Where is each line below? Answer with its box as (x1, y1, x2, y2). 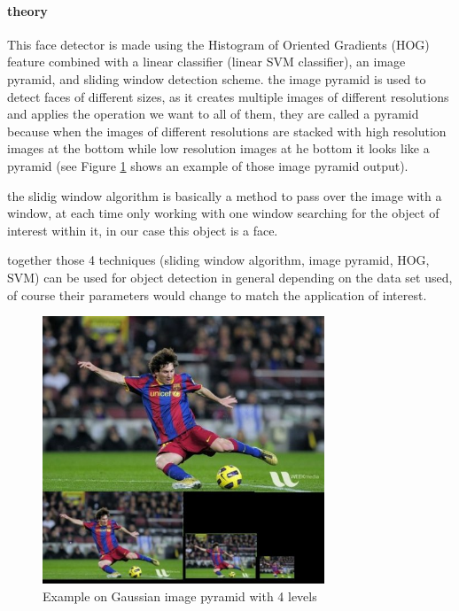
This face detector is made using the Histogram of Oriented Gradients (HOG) (7, 35, 430, 53)
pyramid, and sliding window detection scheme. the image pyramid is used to (7, 69, 426, 88)
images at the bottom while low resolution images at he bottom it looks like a (7, 139, 430, 158)
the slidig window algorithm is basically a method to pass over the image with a (7, 186, 442, 205)
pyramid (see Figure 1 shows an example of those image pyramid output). (7, 156, 408, 174)
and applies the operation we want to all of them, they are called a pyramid (7, 104, 419, 123)
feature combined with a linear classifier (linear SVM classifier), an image (7, 52, 406, 71)
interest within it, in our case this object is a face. (7, 220, 278, 239)
